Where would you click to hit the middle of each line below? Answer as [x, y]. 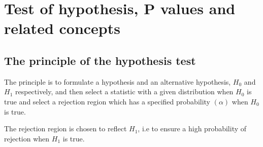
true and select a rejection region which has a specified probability [107, 101]
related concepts [62, 28]
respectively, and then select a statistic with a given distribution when [124, 91]
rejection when [27, 138]
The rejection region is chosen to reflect [65, 128]
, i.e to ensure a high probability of [192, 128]
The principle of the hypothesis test [100, 60]
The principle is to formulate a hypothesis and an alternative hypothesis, [118, 81]
